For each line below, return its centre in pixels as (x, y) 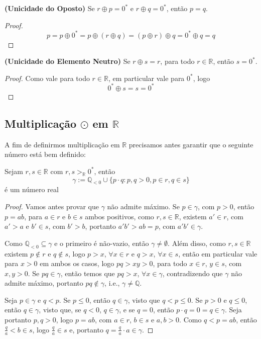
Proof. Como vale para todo (47, 78)
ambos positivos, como (119, 216)
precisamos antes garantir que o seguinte (191, 144)
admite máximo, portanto (44, 283)
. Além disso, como (197, 243)
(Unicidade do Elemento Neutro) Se (68, 61)
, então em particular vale (218, 253)
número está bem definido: (45, 154)
